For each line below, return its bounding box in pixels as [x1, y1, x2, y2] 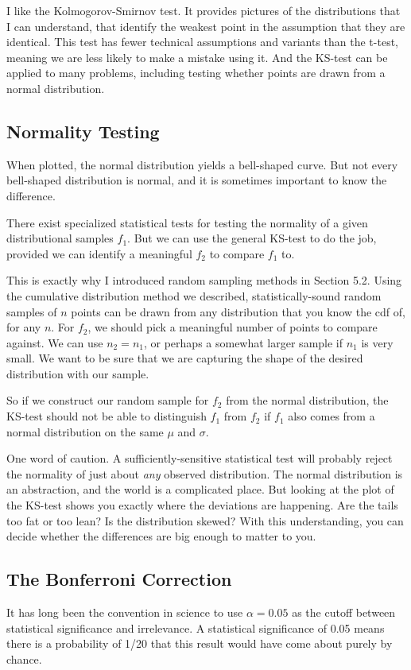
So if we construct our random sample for [6, 392, 209, 409]
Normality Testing [6, 118, 160, 143]
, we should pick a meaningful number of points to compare [87, 319, 378, 335]
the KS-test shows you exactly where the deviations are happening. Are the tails [6, 497, 398, 513]
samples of [6, 303, 57, 320]
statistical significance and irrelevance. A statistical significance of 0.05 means [6, 619, 385, 636]
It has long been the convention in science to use [6, 604, 243, 621]
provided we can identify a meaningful [6, 245, 192, 261]
